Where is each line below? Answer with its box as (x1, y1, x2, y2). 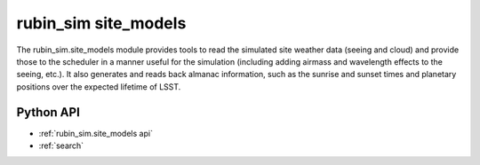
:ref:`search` (38, 140, 84, 151)
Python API (16, 105, 80, 120)
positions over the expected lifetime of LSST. (16, 81, 181, 92)
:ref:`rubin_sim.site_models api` (38, 128, 153, 138)
